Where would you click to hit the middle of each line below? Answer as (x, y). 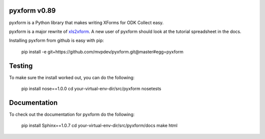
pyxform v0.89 (32, 11)
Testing (21, 66)
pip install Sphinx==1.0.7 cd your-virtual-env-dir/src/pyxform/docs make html (99, 126)
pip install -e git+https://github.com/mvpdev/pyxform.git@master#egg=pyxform (102, 52)
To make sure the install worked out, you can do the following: (72, 77)
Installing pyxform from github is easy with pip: (56, 41)
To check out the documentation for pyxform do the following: (72, 114)
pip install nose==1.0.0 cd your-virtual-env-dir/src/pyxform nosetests (91, 88)
